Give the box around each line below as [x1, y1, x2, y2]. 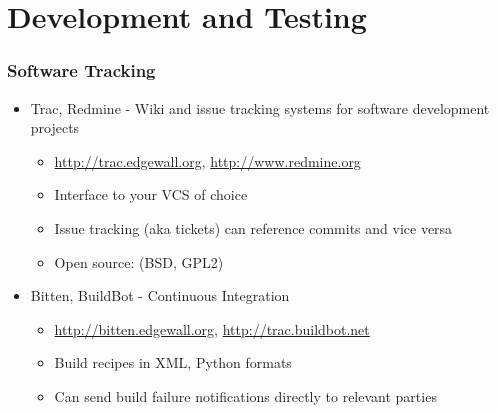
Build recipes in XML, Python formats [54, 352, 292, 373]
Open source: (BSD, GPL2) [54, 251, 224, 272]
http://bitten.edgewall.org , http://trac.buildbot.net [54, 318, 370, 339]
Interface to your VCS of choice [54, 184, 248, 205]
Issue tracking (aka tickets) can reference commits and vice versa [54, 217, 453, 238]
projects [30, 117, 80, 138]
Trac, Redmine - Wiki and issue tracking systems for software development [30, 97, 490, 118]
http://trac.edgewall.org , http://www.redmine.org [54, 150, 361, 171]
